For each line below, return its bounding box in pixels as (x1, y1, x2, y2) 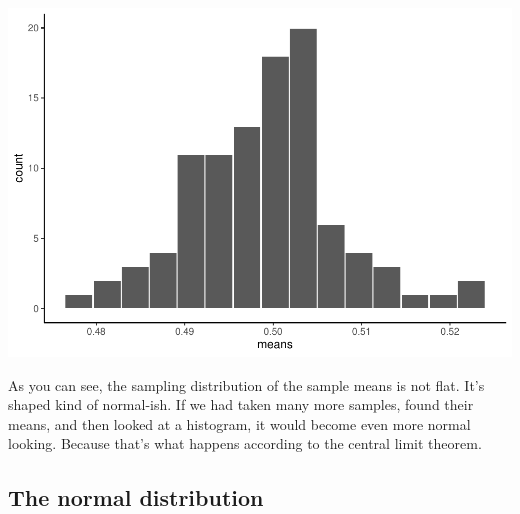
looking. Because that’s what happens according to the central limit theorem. (8, 433, 482, 454)
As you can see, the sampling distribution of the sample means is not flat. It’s (8, 374, 485, 395)
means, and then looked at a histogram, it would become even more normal (8, 413, 471, 434)
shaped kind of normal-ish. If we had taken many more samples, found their (8, 394, 474, 415)
